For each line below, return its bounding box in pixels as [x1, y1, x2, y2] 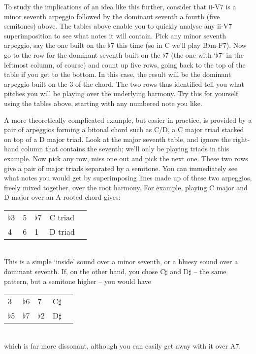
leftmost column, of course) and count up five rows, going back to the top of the [4, 59, 246, 70]
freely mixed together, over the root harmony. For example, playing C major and [4, 182, 248, 192]
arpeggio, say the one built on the [4, 40, 106, 50]
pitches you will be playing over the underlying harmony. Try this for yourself [4, 88, 238, 99]
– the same [193, 266, 226, 277]
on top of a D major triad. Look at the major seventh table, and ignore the [4, 134, 231, 144]
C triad [49, 211, 75, 223]
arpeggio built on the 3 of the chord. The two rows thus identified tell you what [4, 78, 244, 89]
